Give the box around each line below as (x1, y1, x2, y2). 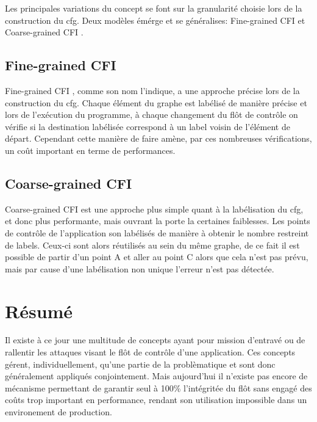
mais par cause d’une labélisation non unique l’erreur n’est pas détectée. (5, 262, 274, 275)
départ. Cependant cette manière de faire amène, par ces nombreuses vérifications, (5, 132, 312, 145)
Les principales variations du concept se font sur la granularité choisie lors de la (5, 2, 302, 14)
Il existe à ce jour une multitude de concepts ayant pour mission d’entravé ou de (5, 333, 305, 346)
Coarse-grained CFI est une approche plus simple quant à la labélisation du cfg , (5, 202, 304, 215)
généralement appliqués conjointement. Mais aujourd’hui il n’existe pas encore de (5, 369, 308, 382)
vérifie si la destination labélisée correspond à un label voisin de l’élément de (5, 120, 290, 133)
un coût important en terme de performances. (5, 144, 176, 156)
